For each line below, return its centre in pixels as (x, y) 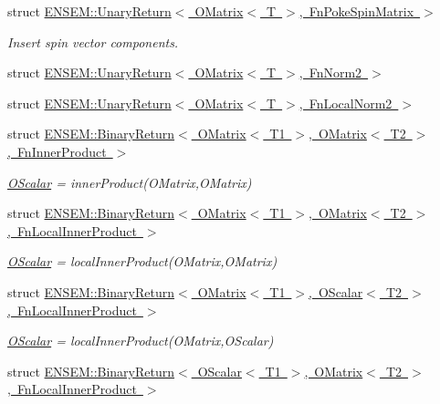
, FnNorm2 (330, 73)
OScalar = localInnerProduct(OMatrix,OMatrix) (142, 261)
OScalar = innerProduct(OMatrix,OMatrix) (130, 182)
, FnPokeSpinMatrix (356, 11)
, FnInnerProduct (57, 151)
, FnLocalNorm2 (346, 103)
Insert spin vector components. (93, 41)
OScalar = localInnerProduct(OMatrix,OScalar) (141, 341)
